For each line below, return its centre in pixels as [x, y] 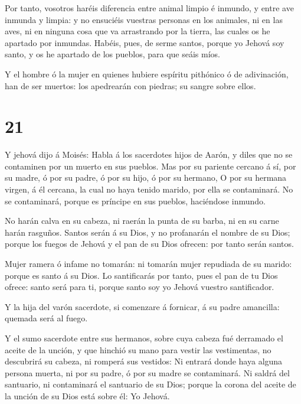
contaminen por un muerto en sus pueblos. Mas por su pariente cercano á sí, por [150, 166]
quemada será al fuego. [46, 318]
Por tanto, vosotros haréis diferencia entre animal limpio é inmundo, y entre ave [149, 8]
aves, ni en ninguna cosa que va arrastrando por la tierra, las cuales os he [138, 31]
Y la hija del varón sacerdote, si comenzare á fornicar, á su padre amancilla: [142, 306]
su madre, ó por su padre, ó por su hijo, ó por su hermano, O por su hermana [146, 177]
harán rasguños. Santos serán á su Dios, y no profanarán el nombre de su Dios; [148, 232]
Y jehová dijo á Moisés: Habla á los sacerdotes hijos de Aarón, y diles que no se [149, 154]
